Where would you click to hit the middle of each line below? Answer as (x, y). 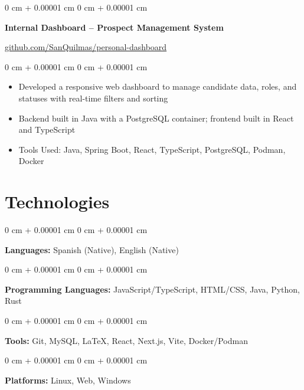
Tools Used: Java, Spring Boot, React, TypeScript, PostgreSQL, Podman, (152, 149)
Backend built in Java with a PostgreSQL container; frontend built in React (156, 118)
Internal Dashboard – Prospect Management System (114, 27)
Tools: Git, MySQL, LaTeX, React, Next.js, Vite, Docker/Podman (126, 340)
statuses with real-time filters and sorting (93, 98)
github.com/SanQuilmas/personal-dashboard (86, 47)
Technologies (57, 201)
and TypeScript (47, 130)
